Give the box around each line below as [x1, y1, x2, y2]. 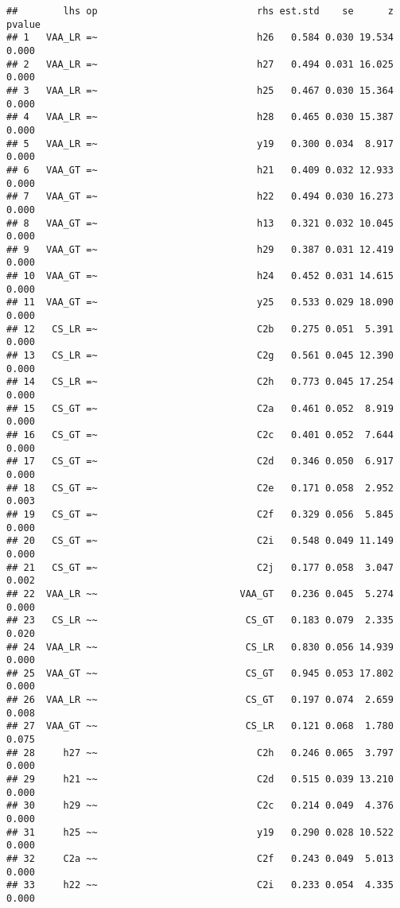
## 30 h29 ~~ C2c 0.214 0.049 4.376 [6, 800, 394, 812]
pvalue [6, 18, 41, 30]
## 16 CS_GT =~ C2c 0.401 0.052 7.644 [6, 429, 394, 440]
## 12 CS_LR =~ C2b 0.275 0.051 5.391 [6, 323, 394, 335]
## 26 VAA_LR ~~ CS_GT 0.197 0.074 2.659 [6, 694, 394, 706]
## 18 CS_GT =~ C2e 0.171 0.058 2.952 [6, 482, 394, 494]
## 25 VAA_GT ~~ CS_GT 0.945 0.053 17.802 [6, 667, 394, 679]
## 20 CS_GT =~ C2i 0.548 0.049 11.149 [6, 535, 394, 547]
